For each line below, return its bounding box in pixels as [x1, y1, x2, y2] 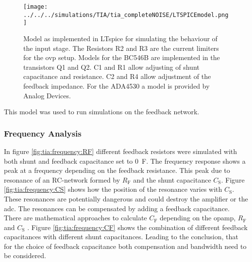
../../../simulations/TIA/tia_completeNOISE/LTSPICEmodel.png [23, 11, 229, 18]
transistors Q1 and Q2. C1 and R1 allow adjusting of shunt [23, 62, 200, 72]
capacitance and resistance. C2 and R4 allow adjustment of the [23, 71, 211, 81]
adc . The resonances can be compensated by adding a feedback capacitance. [4, 203, 230, 213]
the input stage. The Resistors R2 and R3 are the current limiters [23, 43, 219, 53]
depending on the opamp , [160, 213, 236, 223]
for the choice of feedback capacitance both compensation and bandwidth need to [4, 241, 247, 251]
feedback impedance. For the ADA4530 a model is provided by [23, 80, 210, 91]
